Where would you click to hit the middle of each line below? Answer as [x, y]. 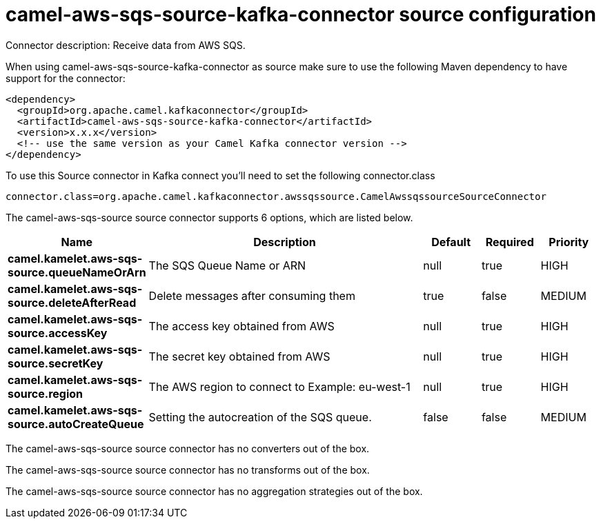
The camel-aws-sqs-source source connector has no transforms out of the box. [188, 470]
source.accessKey [58, 333]
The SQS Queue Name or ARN [227, 265]
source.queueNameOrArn [77, 272]
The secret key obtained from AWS [239, 356]
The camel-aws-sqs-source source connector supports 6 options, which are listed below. [209, 217]
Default [451, 242]
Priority [569, 242]
